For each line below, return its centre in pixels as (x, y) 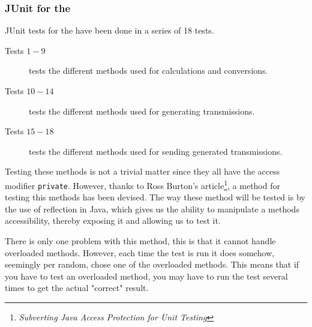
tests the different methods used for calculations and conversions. (148, 70)
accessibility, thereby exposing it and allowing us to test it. (113, 220)
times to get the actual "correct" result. (77, 288)
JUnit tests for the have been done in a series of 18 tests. (109, 30)
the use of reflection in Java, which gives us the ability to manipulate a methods (152, 208)
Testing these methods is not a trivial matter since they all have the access (142, 171)
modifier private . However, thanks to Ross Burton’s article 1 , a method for (142, 184)
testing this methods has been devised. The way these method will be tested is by (155, 197)
